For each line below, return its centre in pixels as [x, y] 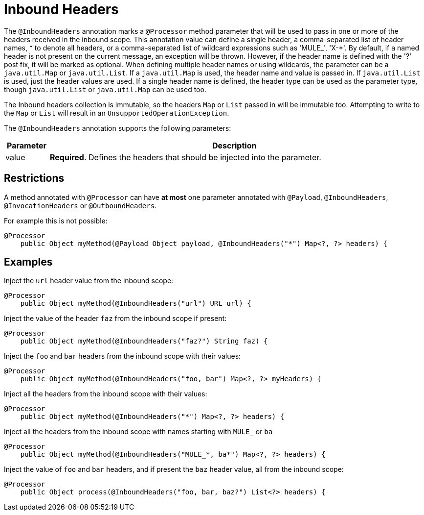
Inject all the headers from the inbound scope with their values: [106, 394]
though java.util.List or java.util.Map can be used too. [105, 89]
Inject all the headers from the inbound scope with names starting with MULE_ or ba [138, 432]
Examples [28, 262]
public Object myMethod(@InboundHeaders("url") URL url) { [136, 304]
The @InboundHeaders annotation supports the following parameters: [118, 128]
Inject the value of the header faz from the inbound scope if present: [115, 319]
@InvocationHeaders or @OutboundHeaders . [80, 205]
